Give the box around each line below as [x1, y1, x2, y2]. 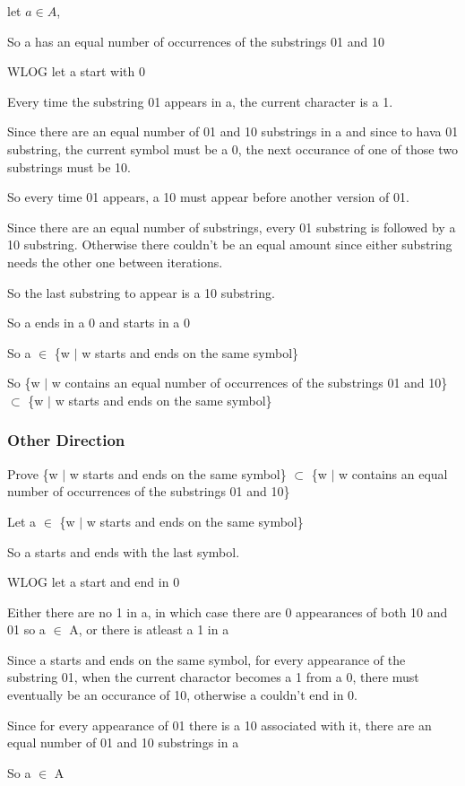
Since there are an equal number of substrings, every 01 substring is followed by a [7, 217, 456, 236]
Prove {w [7, 464, 58, 483]
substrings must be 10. [7, 157, 132, 176]
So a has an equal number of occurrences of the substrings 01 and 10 [7, 31, 384, 50]
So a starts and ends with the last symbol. [7, 542, 240, 561]
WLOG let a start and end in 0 [7, 572, 180, 591]
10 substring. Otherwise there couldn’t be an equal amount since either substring [7, 235, 452, 254]
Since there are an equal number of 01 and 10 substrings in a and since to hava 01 [7, 122, 459, 141]
